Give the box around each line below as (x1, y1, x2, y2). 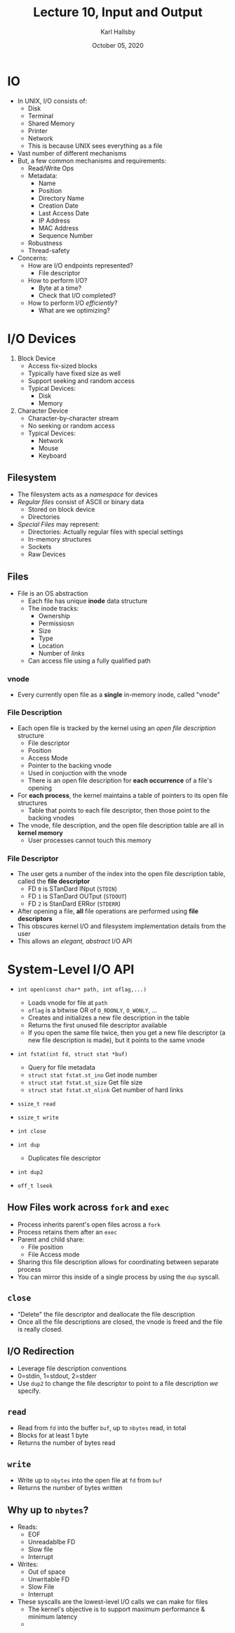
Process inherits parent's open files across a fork (17, 1220, 161, 1229)
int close (17, 1128, 47, 1135)
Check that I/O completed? (38, 291, 116, 299)
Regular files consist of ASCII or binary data (17, 498, 145, 506)
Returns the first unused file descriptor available (27, 1021, 167, 1030)
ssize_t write (17, 1114, 59, 1122)
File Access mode (27, 1250, 80, 1258)
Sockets (27, 543, 52, 551)
